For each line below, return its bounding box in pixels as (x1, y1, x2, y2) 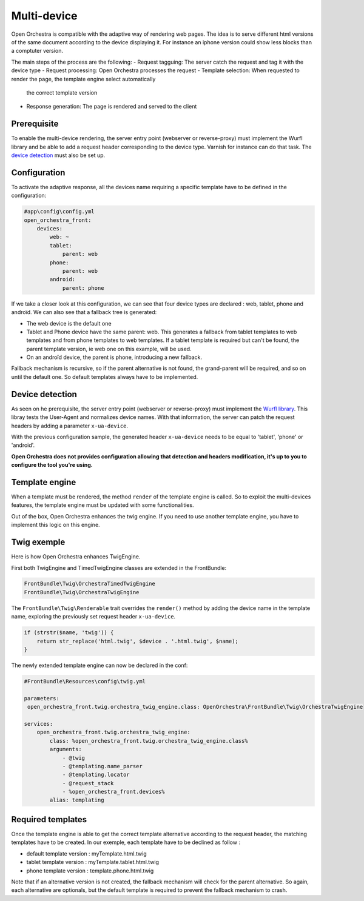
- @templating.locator (62, 771, 130, 779)
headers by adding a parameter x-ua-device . (11, 422, 129, 429)
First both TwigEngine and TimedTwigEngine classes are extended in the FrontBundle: (11, 564, 227, 571)
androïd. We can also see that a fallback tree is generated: (11, 309, 157, 316)
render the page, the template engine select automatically (11, 75, 156, 82)
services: (24, 720, 53, 727)
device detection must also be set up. (11, 152, 106, 159)
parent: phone (62, 284, 104, 291)
